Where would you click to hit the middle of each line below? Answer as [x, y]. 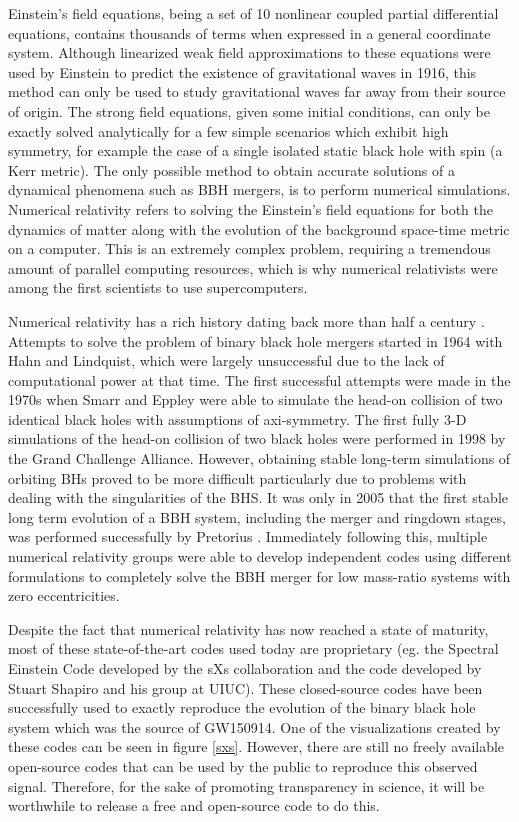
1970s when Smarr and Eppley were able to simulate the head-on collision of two [255, 399]
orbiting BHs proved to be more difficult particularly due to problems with [237, 477]
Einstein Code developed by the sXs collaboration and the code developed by [245, 668]
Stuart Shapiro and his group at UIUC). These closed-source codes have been [245, 687]
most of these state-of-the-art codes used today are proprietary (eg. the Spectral [253, 648]
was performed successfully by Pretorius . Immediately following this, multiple [248, 536]
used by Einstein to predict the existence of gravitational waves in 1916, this [242, 71]
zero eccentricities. [64, 595]
